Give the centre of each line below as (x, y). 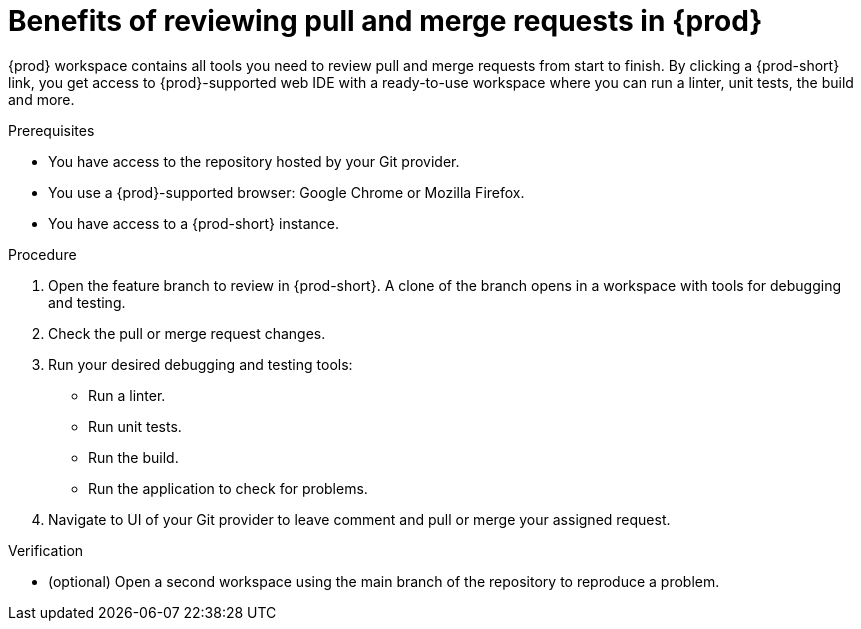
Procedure (42, 254)
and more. (41, 99)
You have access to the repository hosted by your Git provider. (254, 161)
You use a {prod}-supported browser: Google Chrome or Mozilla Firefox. (286, 192)
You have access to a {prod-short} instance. (194, 223)
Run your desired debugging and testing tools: (200, 364)
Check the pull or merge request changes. (187, 333)
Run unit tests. (135, 426)
